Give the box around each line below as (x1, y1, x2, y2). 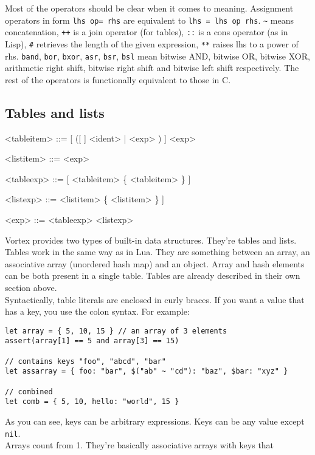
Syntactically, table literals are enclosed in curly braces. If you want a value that (5, 293, 305, 306)
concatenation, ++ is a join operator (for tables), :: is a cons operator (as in (5, 26, 288, 38)
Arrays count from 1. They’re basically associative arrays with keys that (5, 439, 274, 451)
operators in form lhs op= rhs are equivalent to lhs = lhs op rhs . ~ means (5, 13, 294, 26)
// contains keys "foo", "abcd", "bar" (5, 357, 166, 366)
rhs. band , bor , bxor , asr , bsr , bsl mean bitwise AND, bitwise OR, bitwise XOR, (5, 49, 310, 62)
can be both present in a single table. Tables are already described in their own (5, 269, 300, 282)
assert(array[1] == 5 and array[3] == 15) (5, 337, 179, 346)
